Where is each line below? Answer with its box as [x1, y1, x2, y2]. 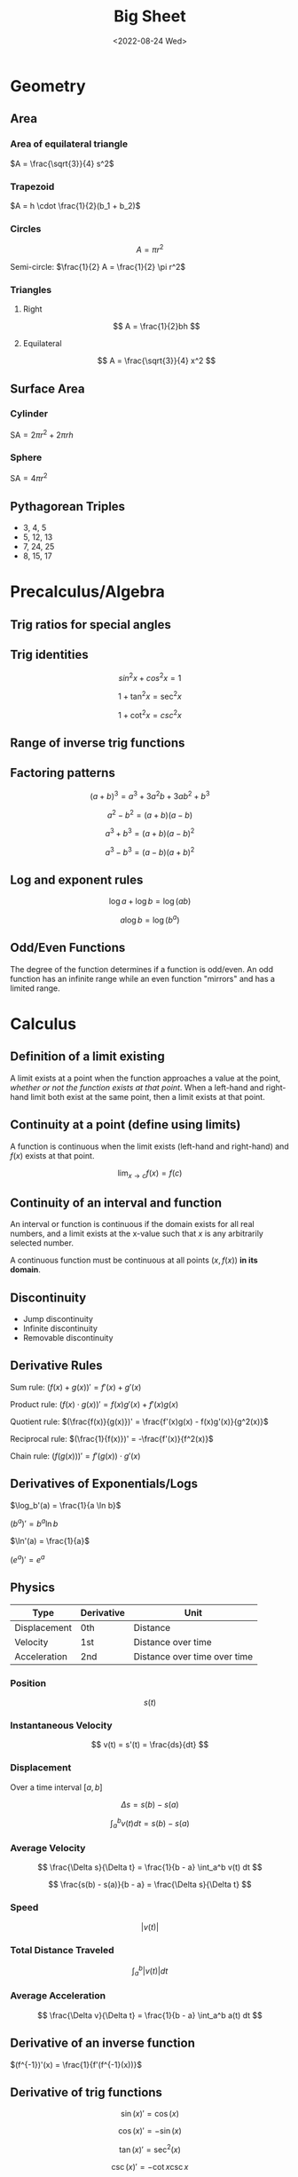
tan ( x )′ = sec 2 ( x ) [119, 2142, 181, 2155]
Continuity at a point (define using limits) [10, 1117, 241, 1133]
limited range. [10, 983, 60, 994]
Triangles [10, 283, 52, 296]
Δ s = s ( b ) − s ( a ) [120, 1799, 180, 1809]
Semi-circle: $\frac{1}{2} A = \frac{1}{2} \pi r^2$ [10, 261, 186, 272]
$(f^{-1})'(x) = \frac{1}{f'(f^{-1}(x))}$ [10, 2059, 143, 2070]
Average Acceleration [10, 1990, 106, 2002]
